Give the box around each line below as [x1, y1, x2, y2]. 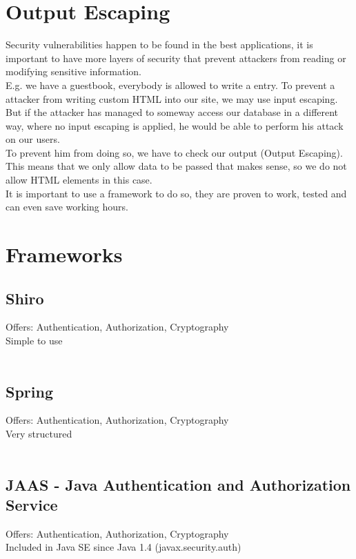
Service [6, 493, 58, 515]
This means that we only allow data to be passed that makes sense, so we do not [6, 159, 347, 173]
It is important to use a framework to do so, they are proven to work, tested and [6, 186, 347, 200]
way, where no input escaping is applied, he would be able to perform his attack [6, 118, 344, 133]
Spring [6, 380, 53, 402]
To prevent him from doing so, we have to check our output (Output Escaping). [6, 145, 343, 159]
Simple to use [6, 333, 63, 348]
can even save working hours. [6, 199, 128, 214]
